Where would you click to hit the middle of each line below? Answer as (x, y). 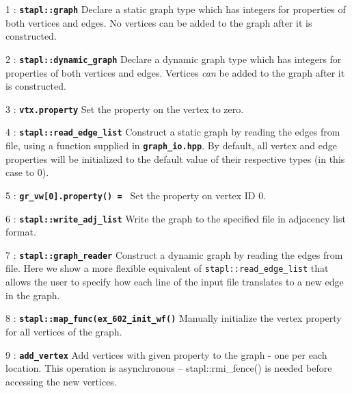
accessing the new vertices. (61, 381)
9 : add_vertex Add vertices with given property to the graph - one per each (166, 354)
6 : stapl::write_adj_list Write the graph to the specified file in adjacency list (176, 218)
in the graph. (33, 295)
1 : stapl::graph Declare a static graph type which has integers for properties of (176, 9)
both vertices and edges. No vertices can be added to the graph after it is (159, 22)
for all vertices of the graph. (64, 331)
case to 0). (27, 172)
